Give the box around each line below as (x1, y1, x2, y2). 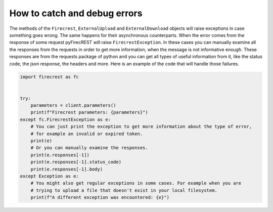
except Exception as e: (20, 173, 79, 179)
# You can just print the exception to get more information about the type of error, (30, 124, 252, 130)
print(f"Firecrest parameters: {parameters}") (30, 109, 149, 115)
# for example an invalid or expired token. (30, 131, 143, 137)
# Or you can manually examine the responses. (30, 145, 149, 151)
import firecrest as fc (20, 74, 79, 80)
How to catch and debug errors (9, 8, 143, 19)
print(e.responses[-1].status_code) (30, 159, 121, 165)
